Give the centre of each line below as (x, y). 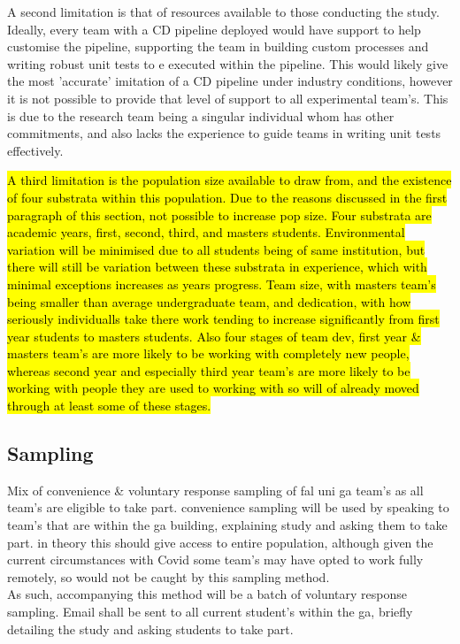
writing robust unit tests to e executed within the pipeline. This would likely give (228, 63)
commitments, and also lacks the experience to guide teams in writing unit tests (224, 133)
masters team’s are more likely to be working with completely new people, (208, 353)
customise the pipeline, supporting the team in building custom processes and (218, 46)
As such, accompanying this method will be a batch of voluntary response (207, 594)
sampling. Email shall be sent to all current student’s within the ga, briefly (210, 612)
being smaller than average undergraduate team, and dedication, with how (209, 301)
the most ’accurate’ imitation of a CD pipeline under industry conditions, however (230, 81)
